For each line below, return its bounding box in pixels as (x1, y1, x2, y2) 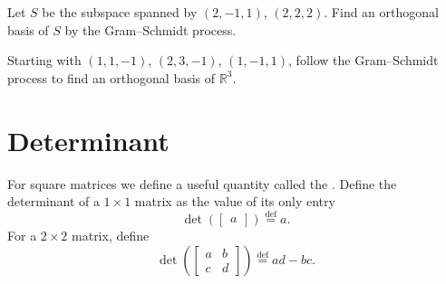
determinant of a (7, 192, 100, 211)
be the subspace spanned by (42, 3, 198, 21)
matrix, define (72, 225, 150, 244)
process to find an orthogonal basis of (7, 68, 216, 87)
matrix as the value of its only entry (134, 192, 335, 211)
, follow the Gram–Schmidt (288, 51, 439, 70)
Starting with (7, 51, 82, 70)
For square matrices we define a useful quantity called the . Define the (7, 174, 397, 193)
